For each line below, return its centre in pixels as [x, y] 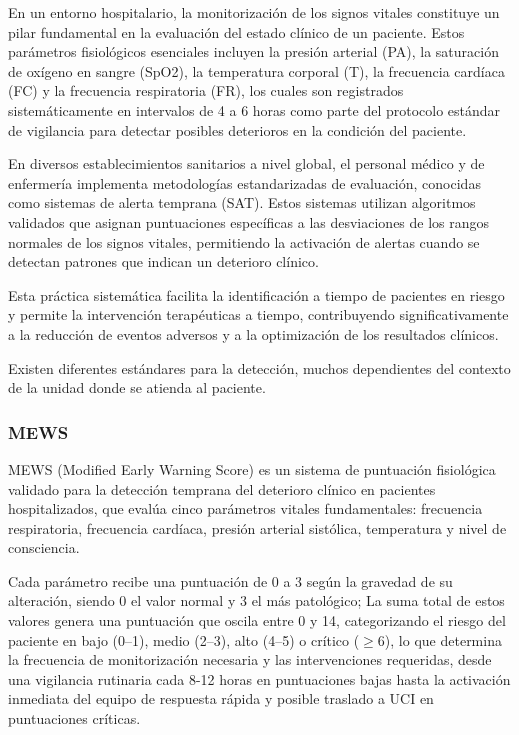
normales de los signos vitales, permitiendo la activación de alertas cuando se [244, 241]
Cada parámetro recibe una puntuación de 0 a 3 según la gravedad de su [230, 580]
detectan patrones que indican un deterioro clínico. [163, 261]
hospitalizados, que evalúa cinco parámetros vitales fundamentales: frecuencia [245, 508]
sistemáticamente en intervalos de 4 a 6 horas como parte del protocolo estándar [254, 109]
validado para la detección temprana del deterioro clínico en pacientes [222, 488]
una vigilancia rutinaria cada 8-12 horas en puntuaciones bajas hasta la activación [259, 678]
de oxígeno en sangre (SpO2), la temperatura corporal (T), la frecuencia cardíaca [256, 70]
